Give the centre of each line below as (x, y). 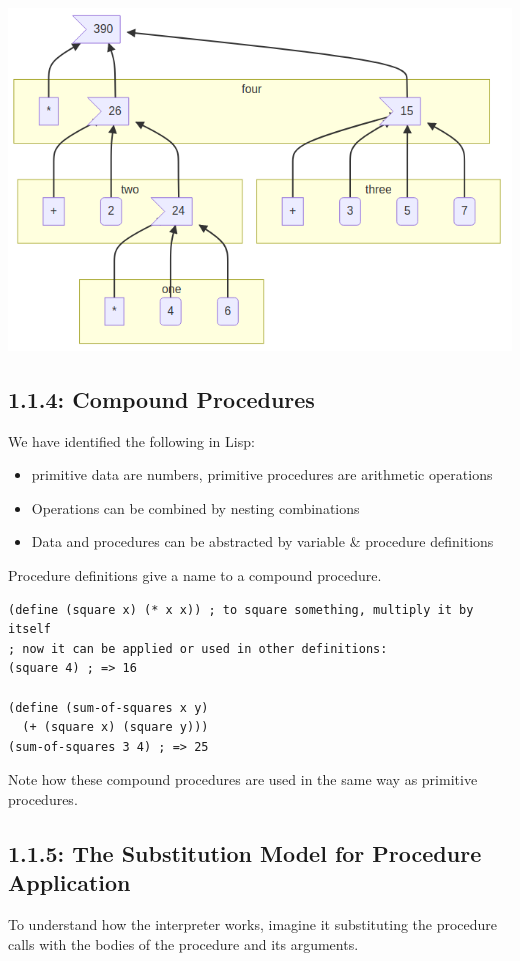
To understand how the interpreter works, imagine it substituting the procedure (253, 924)
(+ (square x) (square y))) (115, 727)
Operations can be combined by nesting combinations (195, 507)
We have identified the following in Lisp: (131, 440)
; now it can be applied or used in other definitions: (198, 648)
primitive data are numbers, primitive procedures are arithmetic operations (262, 474)
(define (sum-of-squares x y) (108, 707)
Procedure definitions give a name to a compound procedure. (195, 575)
